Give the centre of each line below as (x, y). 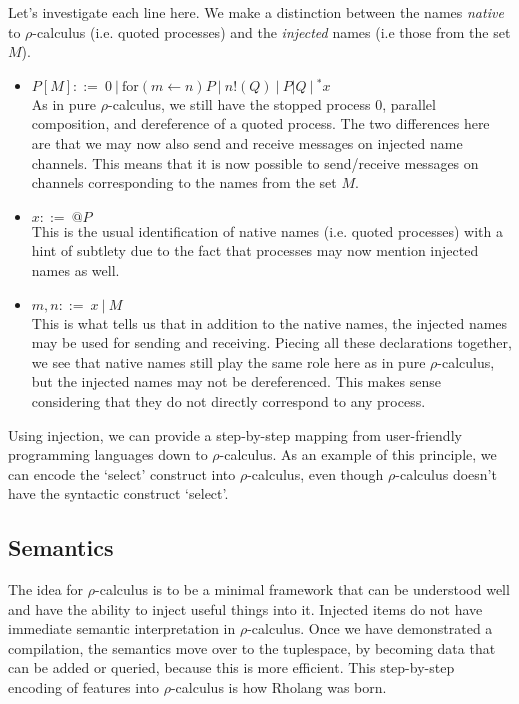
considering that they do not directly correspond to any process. (228, 400)
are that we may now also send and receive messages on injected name (247, 142)
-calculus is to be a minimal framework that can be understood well (302, 589)
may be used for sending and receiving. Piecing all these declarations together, (271, 342)
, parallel (409, 103)
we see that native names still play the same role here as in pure (228, 361)
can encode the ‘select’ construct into (122, 473)
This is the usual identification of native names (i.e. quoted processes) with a (267, 230)
